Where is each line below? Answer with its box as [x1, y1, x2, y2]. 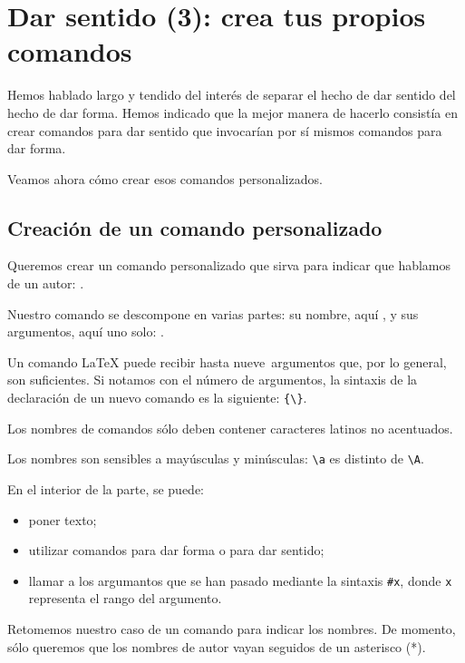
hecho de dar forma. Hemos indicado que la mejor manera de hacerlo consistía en [7, 102, 458, 122]
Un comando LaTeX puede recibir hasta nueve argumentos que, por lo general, [7, 352, 447, 371]
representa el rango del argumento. [28, 589, 222, 608]
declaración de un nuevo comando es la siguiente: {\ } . [7, 388, 307, 407]
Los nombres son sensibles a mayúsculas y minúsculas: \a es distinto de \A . [7, 449, 424, 468]
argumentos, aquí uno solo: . [7, 322, 164, 341]
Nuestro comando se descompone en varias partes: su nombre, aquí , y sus [7, 304, 419, 323]
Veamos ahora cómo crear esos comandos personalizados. [7, 169, 323, 188]
